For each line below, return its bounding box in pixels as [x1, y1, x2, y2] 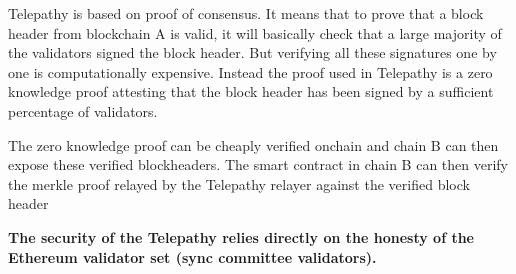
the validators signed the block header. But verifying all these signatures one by [8, 42, 497, 63]
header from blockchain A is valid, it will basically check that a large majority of [8, 22, 502, 43]
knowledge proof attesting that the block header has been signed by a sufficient [8, 81, 494, 102]
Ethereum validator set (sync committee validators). [8, 246, 377, 267]
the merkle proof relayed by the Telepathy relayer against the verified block [8, 173, 470, 194]
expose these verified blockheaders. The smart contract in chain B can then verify [8, 154, 508, 175]
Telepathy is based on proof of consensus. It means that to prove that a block [8, 3, 484, 23]
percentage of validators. [8, 100, 158, 121]
